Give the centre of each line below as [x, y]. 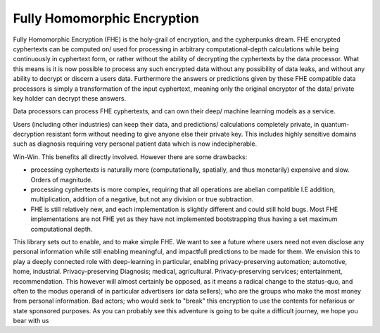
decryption [29, 134]
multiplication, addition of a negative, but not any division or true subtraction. [142, 199]
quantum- [335, 124]
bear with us [31, 321]
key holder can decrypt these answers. [70, 98]
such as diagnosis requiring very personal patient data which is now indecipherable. [135, 144]
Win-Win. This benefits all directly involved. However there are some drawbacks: [130, 157]
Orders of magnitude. [62, 180]
